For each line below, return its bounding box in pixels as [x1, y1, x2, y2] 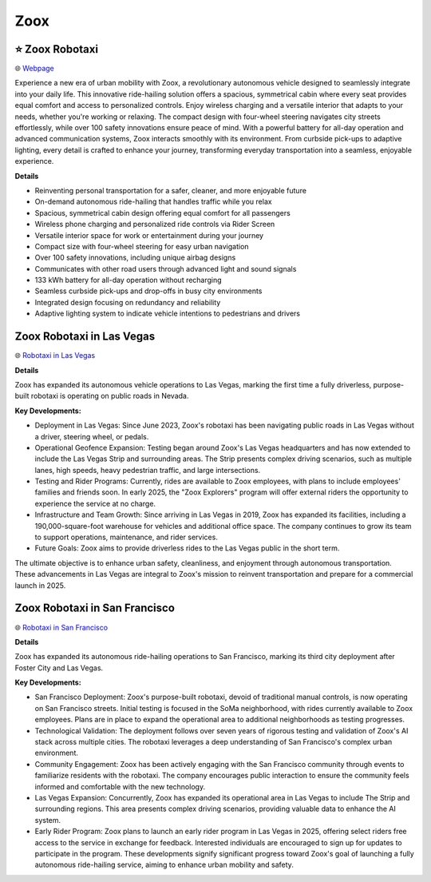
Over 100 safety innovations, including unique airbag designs [34, 252, 236, 263]
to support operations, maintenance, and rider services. [34, 532, 219, 542]
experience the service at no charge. [34, 499, 156, 508]
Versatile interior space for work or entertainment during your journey [34, 230, 263, 240]
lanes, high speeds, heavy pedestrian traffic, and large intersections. [34, 465, 261, 475]
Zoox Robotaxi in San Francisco [14, 602, 176, 615]
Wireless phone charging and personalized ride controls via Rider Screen [34, 220, 275, 229]
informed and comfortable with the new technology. [34, 781, 206, 791]
